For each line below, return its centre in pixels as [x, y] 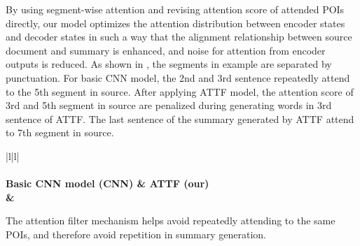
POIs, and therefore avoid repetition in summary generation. [136, 234]
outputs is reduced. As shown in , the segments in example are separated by [169, 64]
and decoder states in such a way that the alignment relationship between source [179, 37]
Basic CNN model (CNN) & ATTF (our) [108, 183]
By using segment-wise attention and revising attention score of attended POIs [175, 9]
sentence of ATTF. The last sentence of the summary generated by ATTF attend [180, 118]
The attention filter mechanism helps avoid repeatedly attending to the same [171, 220]
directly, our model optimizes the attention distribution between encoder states [175, 23]
